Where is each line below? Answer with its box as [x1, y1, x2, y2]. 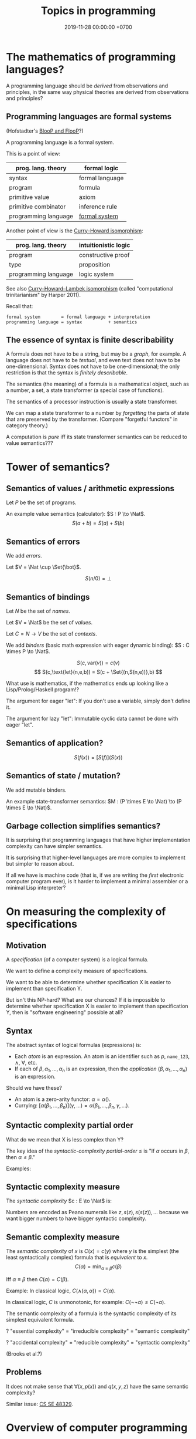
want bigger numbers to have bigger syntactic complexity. [6, 1215, 147, 1222]
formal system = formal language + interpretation [6, 314, 150, 320]
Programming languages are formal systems [6, 112, 171, 121]
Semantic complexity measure [6, 1232, 120, 1242]
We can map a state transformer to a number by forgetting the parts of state [6, 410, 190, 417]
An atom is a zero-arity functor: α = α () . [14, 1096, 111, 1103]
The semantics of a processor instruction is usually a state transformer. [6, 398, 178, 406]
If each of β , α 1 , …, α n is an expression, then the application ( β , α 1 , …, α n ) [14, 1065, 188, 1073]
